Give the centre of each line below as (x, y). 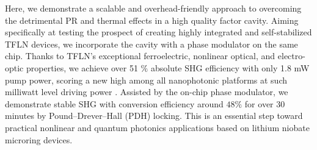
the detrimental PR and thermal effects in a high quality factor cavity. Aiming (152, 20)
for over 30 (265, 103)
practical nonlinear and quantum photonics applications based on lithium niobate (157, 127)
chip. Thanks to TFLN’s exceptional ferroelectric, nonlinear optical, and (140, 56)
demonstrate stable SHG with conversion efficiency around (114, 103)
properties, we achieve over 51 (82, 67)
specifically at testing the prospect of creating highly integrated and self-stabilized (158, 32)
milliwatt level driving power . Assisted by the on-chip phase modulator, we (147, 92)
